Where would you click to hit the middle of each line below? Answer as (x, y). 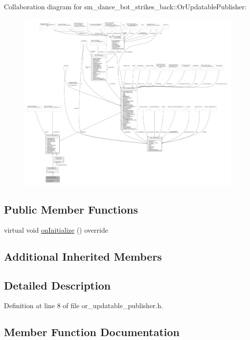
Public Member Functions (71, 209)
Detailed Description (57, 285)
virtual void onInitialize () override (56, 230)
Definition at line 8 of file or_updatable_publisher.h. (84, 305)
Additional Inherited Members (83, 256)
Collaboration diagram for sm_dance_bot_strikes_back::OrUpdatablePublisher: (125, 6)
